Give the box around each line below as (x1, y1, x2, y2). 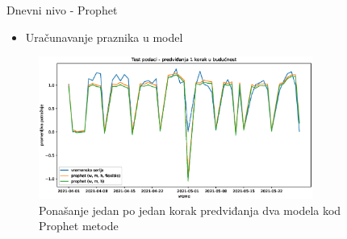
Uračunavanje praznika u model (25, 28, 183, 45)
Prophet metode (39, 217, 119, 234)
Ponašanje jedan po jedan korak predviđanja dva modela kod (39, 201, 341, 218)
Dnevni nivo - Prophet (6, 2, 118, 18)
